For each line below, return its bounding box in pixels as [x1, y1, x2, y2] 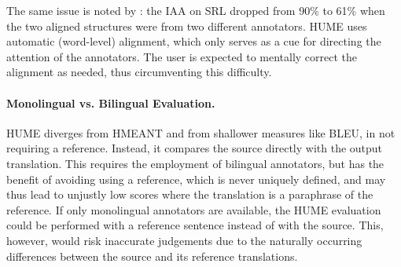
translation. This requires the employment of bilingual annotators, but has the [6, 155, 384, 171]
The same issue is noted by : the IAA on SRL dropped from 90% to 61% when [6, 2, 385, 18]
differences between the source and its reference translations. [6, 247, 298, 264]
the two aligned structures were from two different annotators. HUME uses [6, 17, 367, 34]
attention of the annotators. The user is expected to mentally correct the [6, 48, 358, 64]
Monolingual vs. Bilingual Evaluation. [6, 94, 215, 111]
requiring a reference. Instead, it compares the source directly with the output [6, 140, 383, 156]
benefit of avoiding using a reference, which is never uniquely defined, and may [6, 170, 386, 187]
